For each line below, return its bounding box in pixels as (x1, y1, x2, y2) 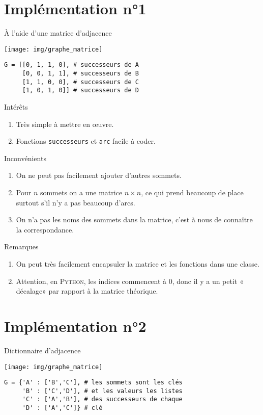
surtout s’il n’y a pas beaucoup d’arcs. (16, 197, 135, 207)
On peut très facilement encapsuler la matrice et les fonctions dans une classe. (16, 258, 259, 269)
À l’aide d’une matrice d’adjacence (4, 28, 112, 38)
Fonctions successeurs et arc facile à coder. (16, 136, 156, 146)
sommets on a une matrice (40, 187, 123, 198)
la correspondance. (16, 224, 74, 235)
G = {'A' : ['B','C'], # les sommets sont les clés (4, 379, 183, 386)
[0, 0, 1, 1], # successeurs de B (22, 70, 139, 77)
